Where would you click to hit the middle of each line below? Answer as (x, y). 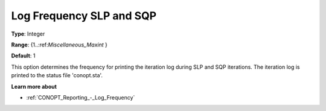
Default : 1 (23, 56)
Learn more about (34, 86)
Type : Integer (28, 34)
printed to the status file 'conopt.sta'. (57, 75)
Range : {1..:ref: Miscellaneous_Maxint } (59, 45)
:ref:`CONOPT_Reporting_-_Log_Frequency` (81, 97)
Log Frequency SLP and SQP (84, 16)
